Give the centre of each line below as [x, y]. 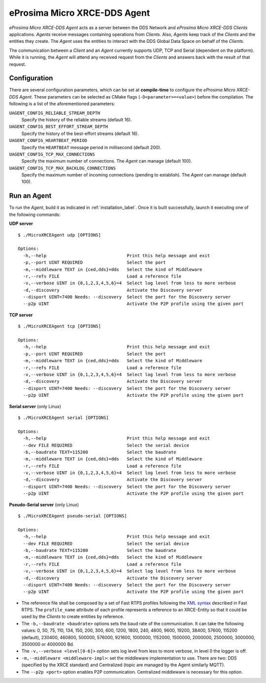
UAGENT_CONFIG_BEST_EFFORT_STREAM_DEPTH [59, 127]
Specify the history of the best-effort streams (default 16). [80, 134]
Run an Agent [30, 196]
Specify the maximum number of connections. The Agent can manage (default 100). [107, 161]
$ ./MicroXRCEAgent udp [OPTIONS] [59, 235]
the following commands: [35, 214]
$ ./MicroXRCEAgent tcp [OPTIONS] [59, 326]
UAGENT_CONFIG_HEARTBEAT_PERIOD [48, 141]
